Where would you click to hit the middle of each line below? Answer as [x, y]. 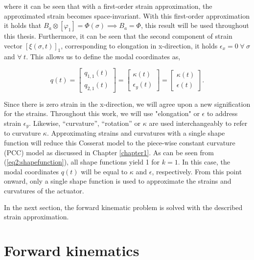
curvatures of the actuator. [44, 191]
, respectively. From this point [197, 171]
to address [222, 113]
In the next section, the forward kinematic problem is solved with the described [123, 207]
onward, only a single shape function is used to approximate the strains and [118, 181]
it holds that [23, 25]
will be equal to [104, 171]
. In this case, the [204, 162]
